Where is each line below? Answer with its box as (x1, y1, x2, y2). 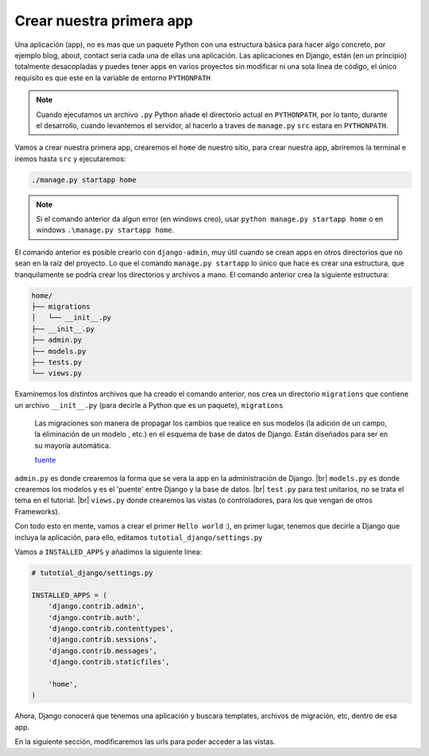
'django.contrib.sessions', (48, 635, 158, 644)
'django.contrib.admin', (48, 602, 145, 611)
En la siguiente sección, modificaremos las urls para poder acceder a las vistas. (14, 737, 276, 746)
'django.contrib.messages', (48, 646, 158, 655)
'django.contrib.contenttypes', (48, 624, 175, 633)
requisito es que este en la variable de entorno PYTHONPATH (14, 72, 211, 83)
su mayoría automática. (34, 440, 111, 450)
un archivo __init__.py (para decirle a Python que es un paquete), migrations (14, 400, 284, 409)
